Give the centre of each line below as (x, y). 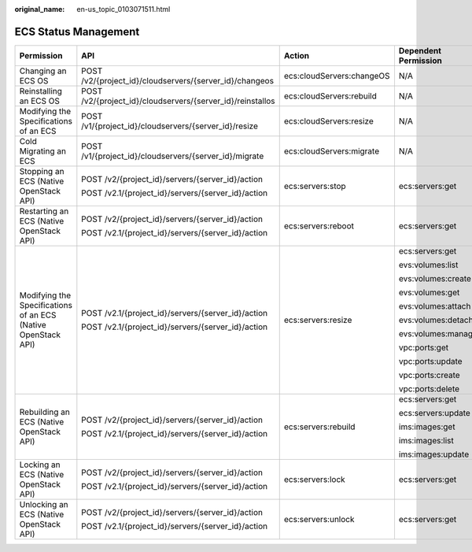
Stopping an (42, 171)
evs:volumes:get (429, 292)
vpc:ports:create (429, 375)
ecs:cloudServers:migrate (332, 151)
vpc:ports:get (423, 347)
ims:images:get (427, 427)
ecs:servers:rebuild (319, 427)
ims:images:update (434, 454)
